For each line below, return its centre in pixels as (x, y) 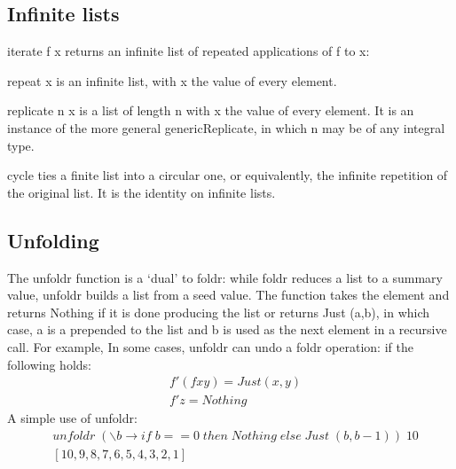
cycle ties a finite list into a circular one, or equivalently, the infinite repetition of (228, 175)
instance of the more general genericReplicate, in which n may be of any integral (226, 127)
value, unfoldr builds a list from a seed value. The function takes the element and (228, 295)
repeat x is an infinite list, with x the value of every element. (172, 80)
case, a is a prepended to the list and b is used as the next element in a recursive (227, 329)
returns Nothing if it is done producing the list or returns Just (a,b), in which (219, 312)
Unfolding (53, 240)
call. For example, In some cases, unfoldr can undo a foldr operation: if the (210, 346)
